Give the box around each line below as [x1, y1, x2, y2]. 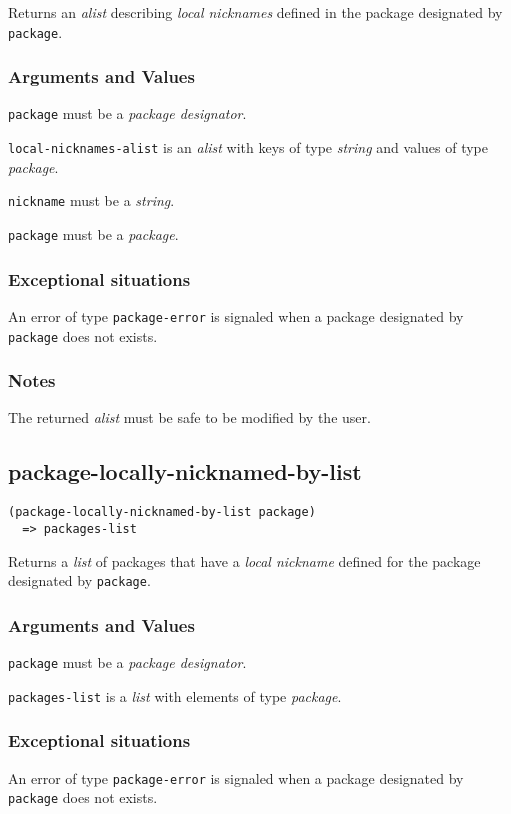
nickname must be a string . [8, 190, 175, 211]
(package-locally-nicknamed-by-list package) [8, 505, 316, 520]
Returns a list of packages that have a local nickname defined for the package [8, 550, 481, 571]
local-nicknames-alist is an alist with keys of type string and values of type [8, 137, 488, 158]
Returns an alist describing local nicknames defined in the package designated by [8, 2, 503, 22]
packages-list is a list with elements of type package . [8, 685, 342, 706]
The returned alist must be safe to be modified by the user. [8, 407, 371, 428]
